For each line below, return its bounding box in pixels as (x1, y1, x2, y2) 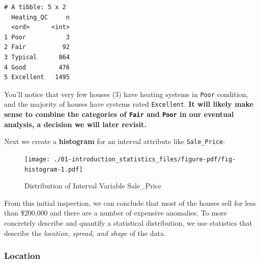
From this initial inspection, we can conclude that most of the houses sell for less (4, 197, 256, 208)
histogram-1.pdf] (24, 165, 83, 173)
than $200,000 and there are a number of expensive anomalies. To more (4, 207, 227, 218)
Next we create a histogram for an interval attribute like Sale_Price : (4, 136, 225, 147)
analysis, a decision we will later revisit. (4, 118, 147, 129)
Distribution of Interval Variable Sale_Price (24, 180, 161, 191)
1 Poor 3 (4, 33, 70, 41)
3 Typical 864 (4, 53, 70, 61)
